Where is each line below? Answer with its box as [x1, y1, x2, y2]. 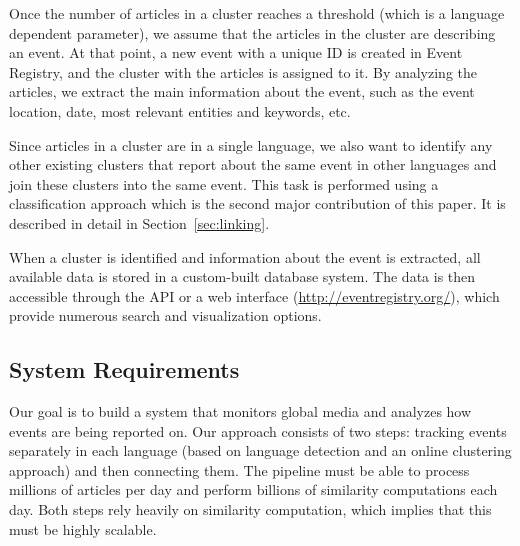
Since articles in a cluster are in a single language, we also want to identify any [9, 134, 493, 155]
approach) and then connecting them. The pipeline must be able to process [9, 459, 470, 480]
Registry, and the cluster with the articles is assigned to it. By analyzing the [9, 61, 478, 82]
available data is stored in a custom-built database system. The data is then [9, 266, 476, 287]
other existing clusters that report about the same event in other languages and [9, 154, 497, 175]
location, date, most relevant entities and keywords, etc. [9, 100, 351, 121]
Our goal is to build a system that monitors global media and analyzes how [9, 401, 472, 422]
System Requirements [9, 354, 240, 385]
